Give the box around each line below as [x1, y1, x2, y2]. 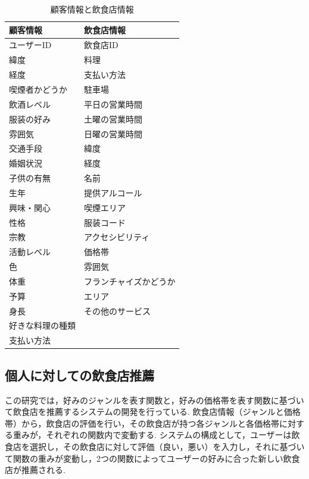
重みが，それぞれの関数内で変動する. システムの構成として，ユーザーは [13, 428, 292, 441]
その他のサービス [84, 304, 151, 317]
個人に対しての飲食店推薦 [5, 365, 155, 384]
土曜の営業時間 [84, 112, 142, 125]
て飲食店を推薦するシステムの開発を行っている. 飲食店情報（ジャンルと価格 [5, 405, 301, 418]
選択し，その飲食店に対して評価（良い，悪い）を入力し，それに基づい [29, 440, 305, 452]
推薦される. [21, 464, 65, 476]
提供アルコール [84, 186, 142, 198]
